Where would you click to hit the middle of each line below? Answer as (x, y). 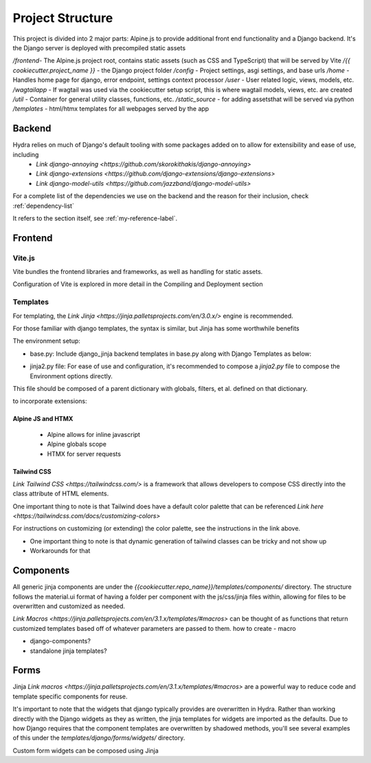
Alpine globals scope (77, 444)
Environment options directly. (71, 376)
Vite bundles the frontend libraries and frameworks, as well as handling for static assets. (138, 272)
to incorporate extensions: (50, 401)
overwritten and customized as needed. (69, 606)
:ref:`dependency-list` (44, 206)
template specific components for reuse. (70, 696)
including (26, 154)
